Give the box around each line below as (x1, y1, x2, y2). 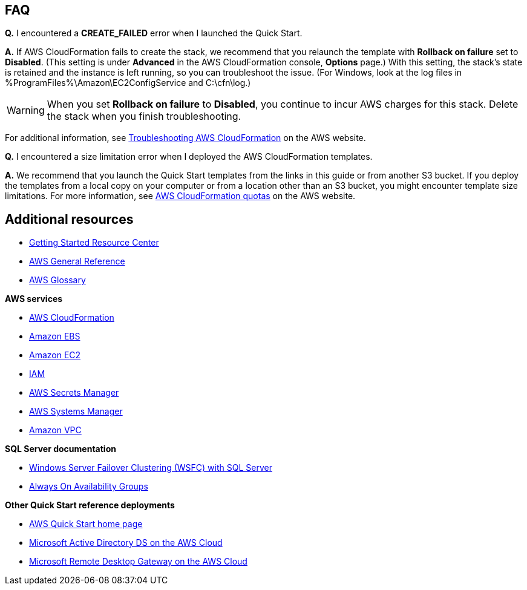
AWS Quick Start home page (29, 519, 143, 529)
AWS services (5, 293, 63, 304)
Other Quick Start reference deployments (5, 500, 175, 511)
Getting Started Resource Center (29, 237, 159, 248)
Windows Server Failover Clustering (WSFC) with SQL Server (29, 462, 272, 473)
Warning (7, 104, 45, 117)
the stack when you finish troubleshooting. (47, 110, 241, 123)
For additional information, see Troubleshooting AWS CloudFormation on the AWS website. (5, 133, 366, 143)
